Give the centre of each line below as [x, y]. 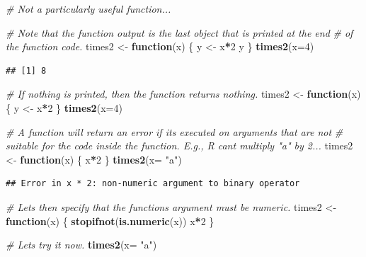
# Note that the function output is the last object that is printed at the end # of [179, 32]
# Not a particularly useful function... [88, 8]
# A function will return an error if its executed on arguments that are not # [175, 131]
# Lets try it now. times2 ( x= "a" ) [81, 245]
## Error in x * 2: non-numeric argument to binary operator [153, 184]
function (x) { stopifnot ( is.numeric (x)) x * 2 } [110, 221]
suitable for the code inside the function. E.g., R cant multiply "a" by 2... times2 [179, 145]
